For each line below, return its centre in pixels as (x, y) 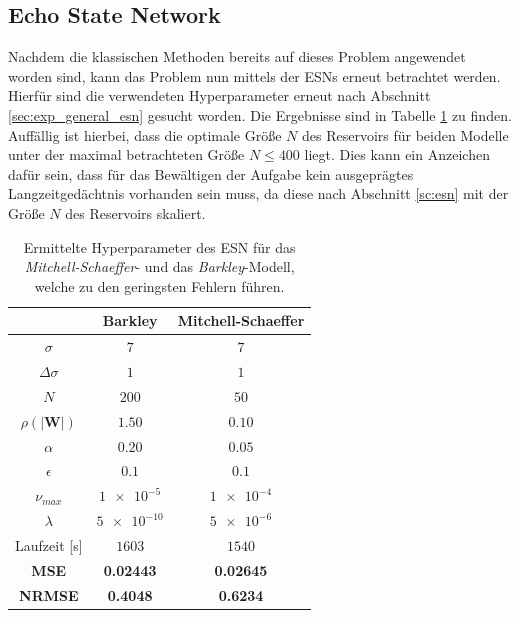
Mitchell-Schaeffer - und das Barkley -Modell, (159, 266)
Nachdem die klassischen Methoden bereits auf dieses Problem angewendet (237, 56)
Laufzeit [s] (49, 544)
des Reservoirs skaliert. (135, 212)
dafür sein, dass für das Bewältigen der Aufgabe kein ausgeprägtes (211, 173)
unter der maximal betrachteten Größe (126, 154)
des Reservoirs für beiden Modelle (405, 134)
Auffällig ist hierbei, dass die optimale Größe (145, 134)
